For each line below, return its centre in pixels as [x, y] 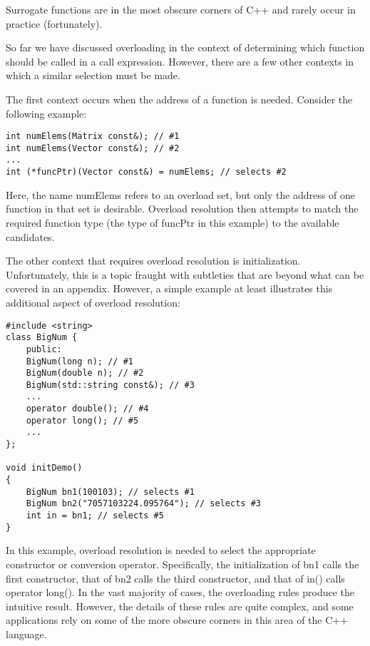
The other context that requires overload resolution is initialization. [153, 261]
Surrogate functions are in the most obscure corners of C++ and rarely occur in [181, 9]
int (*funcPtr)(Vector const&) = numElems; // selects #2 [146, 172]
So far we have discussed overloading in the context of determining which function [185, 47]
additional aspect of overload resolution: [93, 302]
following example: [46, 113]
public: [44, 349]
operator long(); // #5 [82, 420]
